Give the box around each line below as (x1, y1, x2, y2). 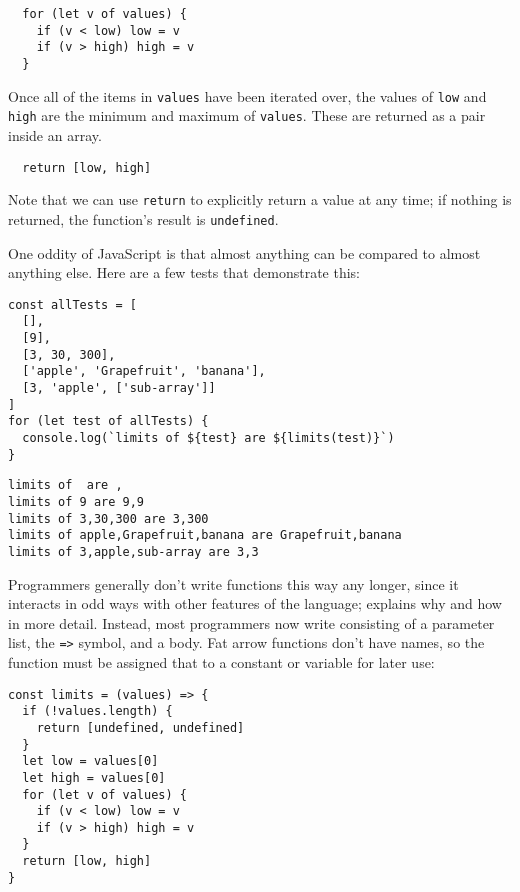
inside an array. (8, 124, 102, 145)
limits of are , (8, 478, 123, 493)
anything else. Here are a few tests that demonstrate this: (8, 262, 361, 283)
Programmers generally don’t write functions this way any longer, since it (8, 573, 459, 594)
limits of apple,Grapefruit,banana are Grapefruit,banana (8, 528, 402, 543)
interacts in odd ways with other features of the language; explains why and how (8, 593, 502, 614)
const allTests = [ (8, 297, 137, 312)
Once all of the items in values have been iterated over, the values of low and (8, 85, 487, 106)
